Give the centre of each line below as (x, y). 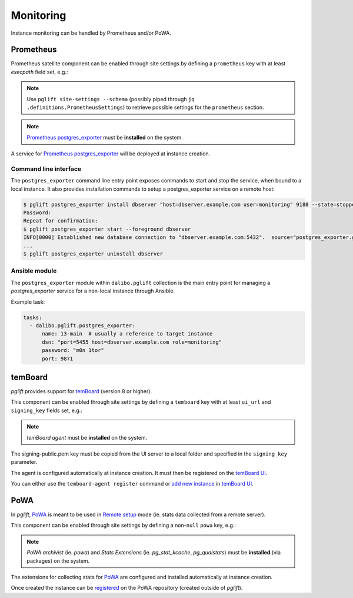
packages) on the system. (58, 561)
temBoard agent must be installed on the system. (87, 437)
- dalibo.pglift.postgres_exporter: (82, 325)
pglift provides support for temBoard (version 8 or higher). (81, 391)
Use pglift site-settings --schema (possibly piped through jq (111, 99)
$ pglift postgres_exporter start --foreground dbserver (107, 229)
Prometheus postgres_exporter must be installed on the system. (105, 137)
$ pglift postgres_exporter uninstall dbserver (93, 254)
